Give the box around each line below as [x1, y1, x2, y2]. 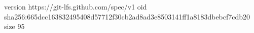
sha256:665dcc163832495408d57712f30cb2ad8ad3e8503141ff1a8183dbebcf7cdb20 [4, 11, 250, 21]
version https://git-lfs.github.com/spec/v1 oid [4, 1, 147, 11]
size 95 [4, 21, 25, 31]
